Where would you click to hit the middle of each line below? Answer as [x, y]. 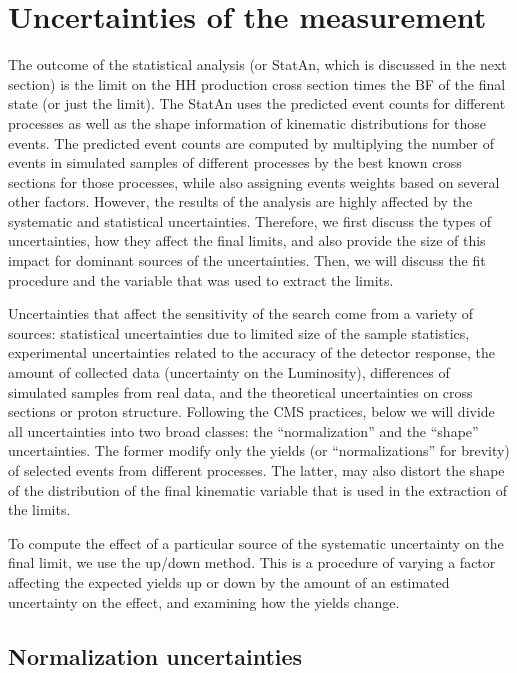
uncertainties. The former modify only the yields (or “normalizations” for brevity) [259, 450]
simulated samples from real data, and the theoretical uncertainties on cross [240, 391]
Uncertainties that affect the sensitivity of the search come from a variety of [241, 313]
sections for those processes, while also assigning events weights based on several [254, 181]
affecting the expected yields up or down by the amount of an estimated [229, 581]
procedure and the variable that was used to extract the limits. [201, 279]
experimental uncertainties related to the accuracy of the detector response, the [251, 352]
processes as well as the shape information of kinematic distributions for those [247, 122]
